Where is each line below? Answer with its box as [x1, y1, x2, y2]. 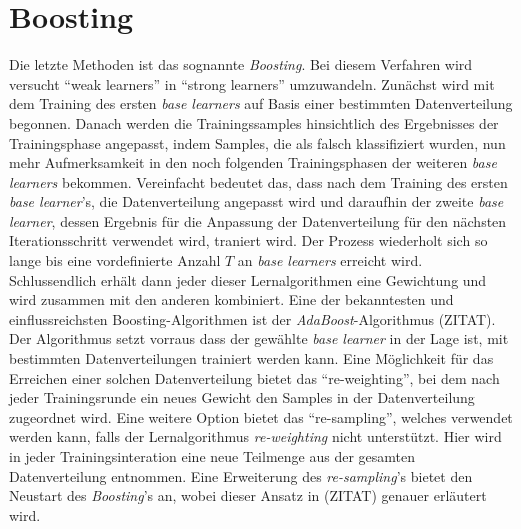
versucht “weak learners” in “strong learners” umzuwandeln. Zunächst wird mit [9, 73, 495, 94]
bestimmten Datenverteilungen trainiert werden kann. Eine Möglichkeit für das [9, 348, 494, 369]
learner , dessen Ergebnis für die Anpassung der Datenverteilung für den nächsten [9, 210, 507, 231]
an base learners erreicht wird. [237, 250, 423, 271]
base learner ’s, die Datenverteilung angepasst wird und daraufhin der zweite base [9, 191, 504, 212]
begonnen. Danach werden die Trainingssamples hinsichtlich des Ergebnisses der [9, 112, 499, 133]
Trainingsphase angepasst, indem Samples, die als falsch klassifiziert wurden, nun [9, 132, 506, 153]
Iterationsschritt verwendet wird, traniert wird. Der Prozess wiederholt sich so [9, 230, 488, 251]
